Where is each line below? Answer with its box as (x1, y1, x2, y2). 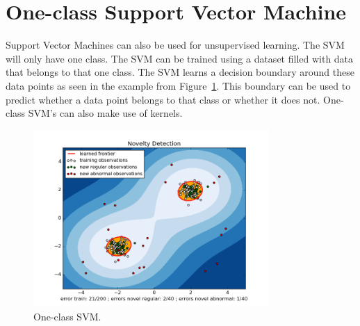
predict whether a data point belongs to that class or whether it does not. (6, 92, 320, 106)
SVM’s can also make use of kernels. (28, 106, 183, 120)
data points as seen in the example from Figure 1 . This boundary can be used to (6, 78, 351, 92)
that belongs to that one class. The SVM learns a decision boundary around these (6, 65, 354, 79)
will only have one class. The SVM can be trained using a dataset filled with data (6, 51, 354, 65)
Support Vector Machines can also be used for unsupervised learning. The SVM (6, 38, 345, 52)
